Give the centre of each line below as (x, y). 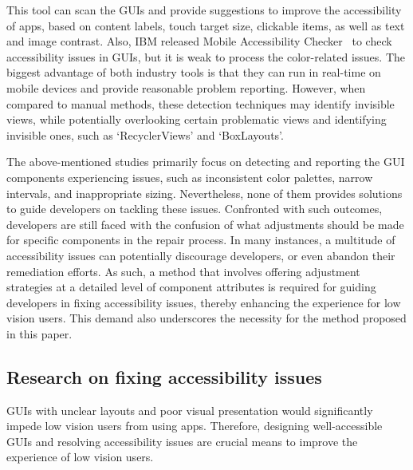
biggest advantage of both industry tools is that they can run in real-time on (194, 72)
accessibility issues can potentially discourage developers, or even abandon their (201, 255)
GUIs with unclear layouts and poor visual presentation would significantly (190, 410)
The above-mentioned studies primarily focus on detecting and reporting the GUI (206, 162)
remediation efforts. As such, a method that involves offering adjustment (183, 271)
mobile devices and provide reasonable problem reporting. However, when (186, 87)
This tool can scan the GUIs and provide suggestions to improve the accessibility (204, 10)
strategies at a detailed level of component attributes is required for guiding (191, 287)
